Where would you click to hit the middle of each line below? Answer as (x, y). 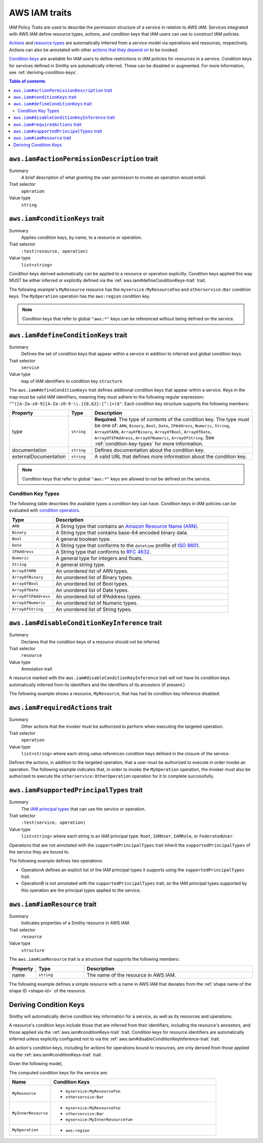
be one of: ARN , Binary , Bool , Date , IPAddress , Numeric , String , (162, 425)
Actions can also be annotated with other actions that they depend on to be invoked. (94, 50)
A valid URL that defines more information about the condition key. (170, 457)
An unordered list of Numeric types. (97, 603)
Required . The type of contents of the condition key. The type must (172, 419)
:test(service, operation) (53, 823)
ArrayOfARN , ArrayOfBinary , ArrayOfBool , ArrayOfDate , (153, 432)
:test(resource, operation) (55, 251)
